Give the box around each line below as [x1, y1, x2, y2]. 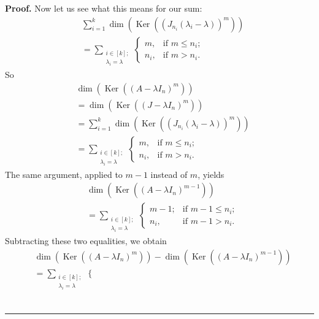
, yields [198, 167, 225, 180]
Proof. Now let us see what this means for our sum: [5, 2, 202, 14]
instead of [150, 167, 188, 180]
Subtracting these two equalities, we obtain [5, 234, 167, 247]
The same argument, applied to [5, 167, 123, 180]
